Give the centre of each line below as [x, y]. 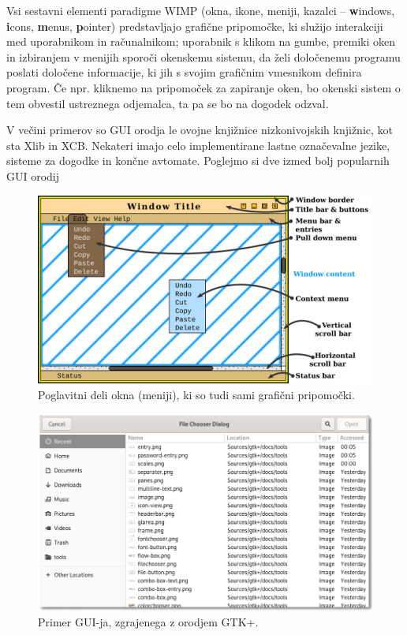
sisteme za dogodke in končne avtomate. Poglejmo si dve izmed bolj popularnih [198, 161]
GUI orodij [33, 176]
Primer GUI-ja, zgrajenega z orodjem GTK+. [148, 621]
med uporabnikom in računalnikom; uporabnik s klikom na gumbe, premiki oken [201, 41]
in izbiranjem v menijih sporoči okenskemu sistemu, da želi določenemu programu [203, 56]
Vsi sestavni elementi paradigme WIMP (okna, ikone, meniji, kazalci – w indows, [201, 10]
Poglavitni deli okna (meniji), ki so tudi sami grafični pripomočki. [196, 394]
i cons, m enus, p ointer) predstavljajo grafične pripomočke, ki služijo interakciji [195, 26]
